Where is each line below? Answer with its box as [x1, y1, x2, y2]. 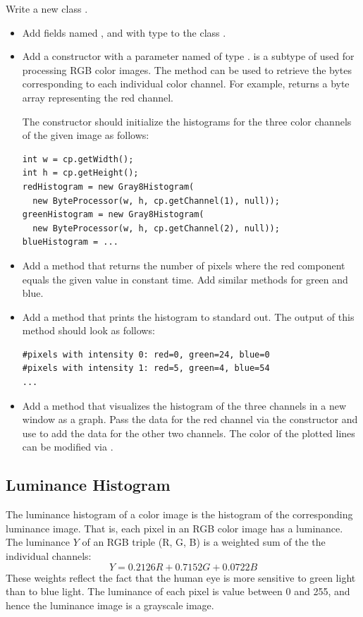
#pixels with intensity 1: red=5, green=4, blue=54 [22, 363, 270, 374]
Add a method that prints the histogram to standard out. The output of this [22, 309, 355, 324]
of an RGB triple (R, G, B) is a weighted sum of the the [82, 534, 326, 549]
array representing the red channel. [22, 90, 173, 104]
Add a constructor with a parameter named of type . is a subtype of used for [22, 49, 355, 63]
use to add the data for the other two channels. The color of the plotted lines [22, 425, 355, 440]
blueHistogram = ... [22, 237, 118, 248]
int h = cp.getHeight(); [22, 168, 139, 178]
